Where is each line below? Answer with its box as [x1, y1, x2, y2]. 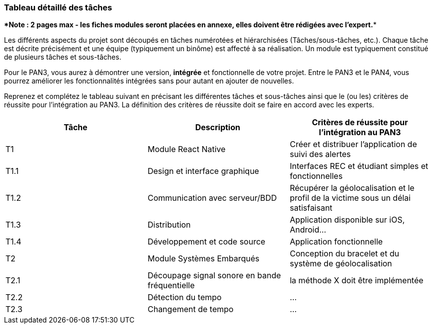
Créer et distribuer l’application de [289, 139, 417, 150]
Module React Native [147, 144, 226, 155]
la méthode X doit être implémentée [289, 275, 424, 286]
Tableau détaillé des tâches [4, 2, 112, 12]
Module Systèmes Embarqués [147, 253, 259, 264]
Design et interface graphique [147, 166, 259, 176]
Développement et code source [147, 237, 265, 247]
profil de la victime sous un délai [289, 193, 411, 203]
